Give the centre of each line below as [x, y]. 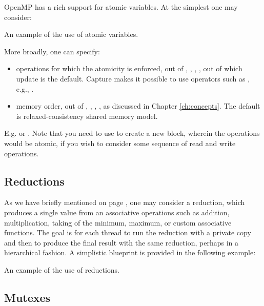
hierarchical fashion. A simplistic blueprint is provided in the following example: [130, 252]
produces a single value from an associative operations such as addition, [117, 212]
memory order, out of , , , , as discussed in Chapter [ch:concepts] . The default [138, 106]
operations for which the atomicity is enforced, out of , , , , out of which [129, 68]
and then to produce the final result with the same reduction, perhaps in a [121, 242]
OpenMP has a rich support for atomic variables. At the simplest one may [121, 7]
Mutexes [27, 297]
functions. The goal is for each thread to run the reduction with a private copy [128, 232]
